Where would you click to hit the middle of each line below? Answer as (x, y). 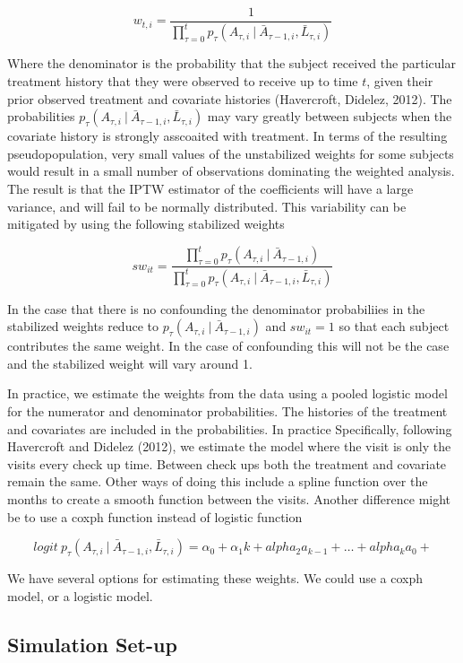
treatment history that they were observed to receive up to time (183, 81)
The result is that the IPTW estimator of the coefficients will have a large (210, 188)
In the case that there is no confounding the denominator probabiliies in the (216, 308)
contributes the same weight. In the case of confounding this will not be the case (228, 346)
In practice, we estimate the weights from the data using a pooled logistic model (227, 393)
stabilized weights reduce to (83, 326)
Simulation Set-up (92, 644)
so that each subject (394, 326)
